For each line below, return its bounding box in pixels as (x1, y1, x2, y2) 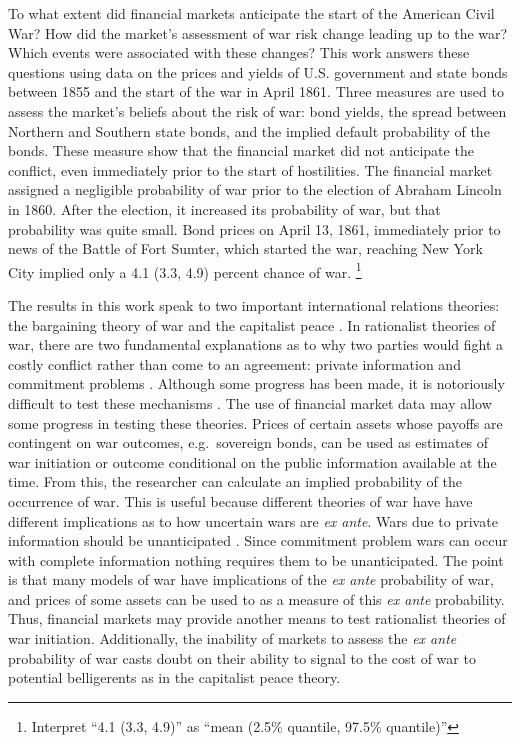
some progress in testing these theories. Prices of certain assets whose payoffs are (8, 412, 503, 433)
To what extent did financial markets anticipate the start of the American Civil (8, 3, 495, 23)
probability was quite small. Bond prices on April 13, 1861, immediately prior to (8, 218, 501, 239)
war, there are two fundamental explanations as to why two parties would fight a (8, 334, 504, 355)
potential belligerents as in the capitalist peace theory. (8, 667, 341, 688)
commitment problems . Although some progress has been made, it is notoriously (8, 373, 505, 394)
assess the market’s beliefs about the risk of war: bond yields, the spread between (8, 100, 507, 121)
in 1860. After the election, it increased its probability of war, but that (8, 198, 441, 219)
